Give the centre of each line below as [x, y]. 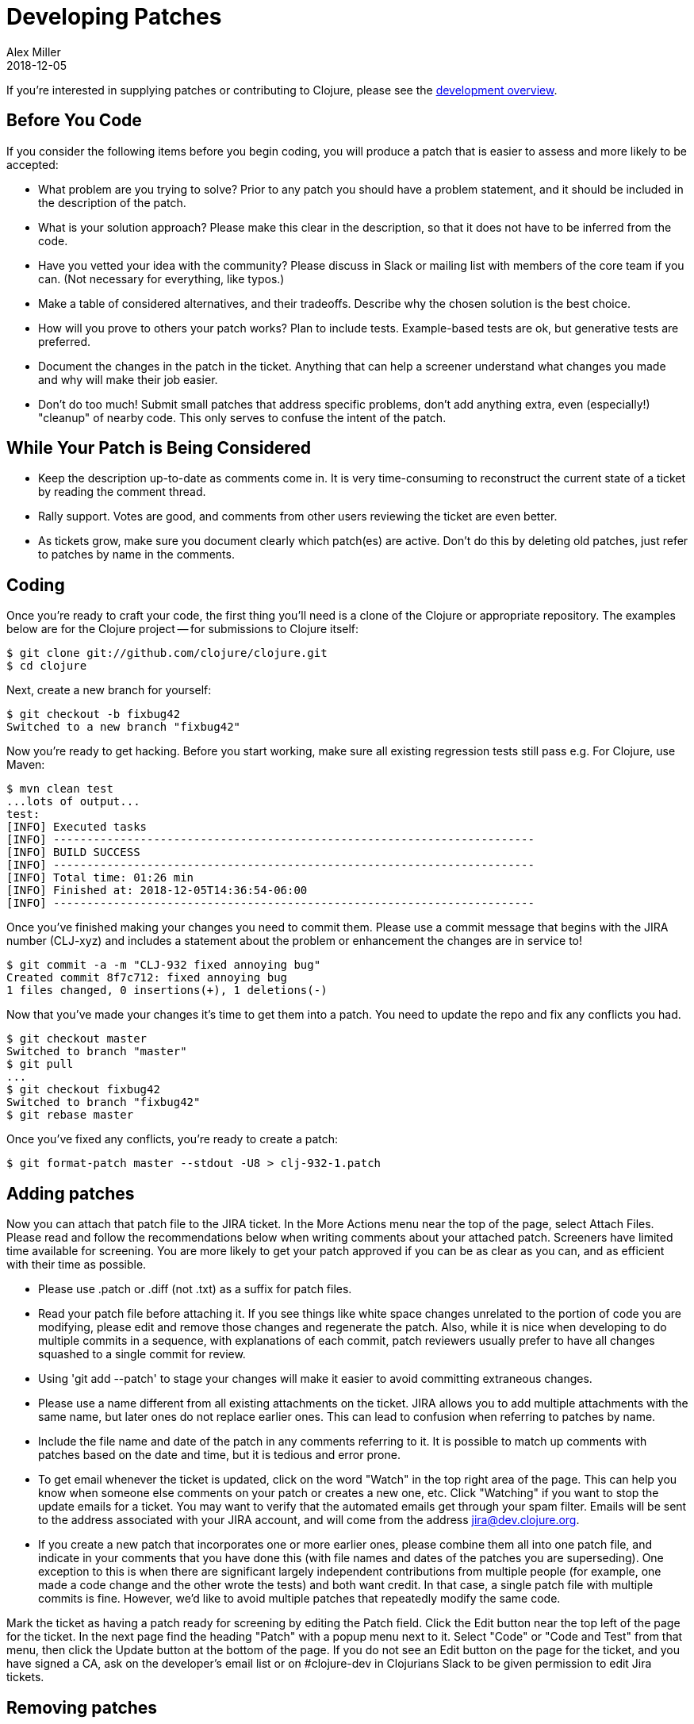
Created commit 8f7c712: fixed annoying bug [147, 978]
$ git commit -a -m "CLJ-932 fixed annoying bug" [164, 965]
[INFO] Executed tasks [77, 827]
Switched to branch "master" [97, 1052]
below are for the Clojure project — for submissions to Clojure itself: [183, 629]
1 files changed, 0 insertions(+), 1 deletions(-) [167, 991]
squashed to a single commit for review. [142, 1354]
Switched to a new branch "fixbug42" [124, 727]
